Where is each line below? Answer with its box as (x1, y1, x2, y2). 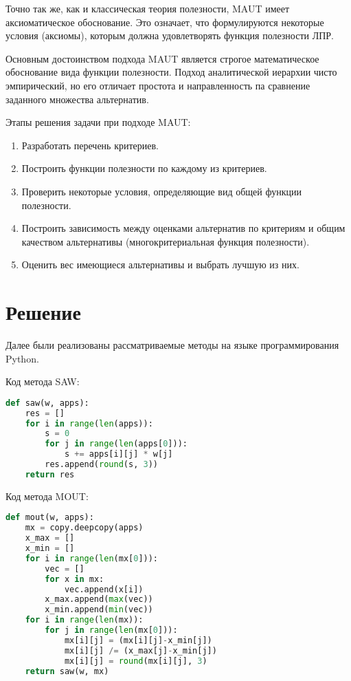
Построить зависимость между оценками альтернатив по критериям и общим (21, 221, 346, 235)
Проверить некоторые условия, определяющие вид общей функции (21, 184, 302, 198)
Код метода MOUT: (5, 488, 89, 503)
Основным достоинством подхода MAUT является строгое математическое (5, 51, 319, 65)
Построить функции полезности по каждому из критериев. (21, 161, 267, 175)
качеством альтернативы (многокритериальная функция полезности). (21, 234, 310, 248)
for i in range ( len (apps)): (25, 418, 153, 429)
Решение (5, 298, 81, 326)
